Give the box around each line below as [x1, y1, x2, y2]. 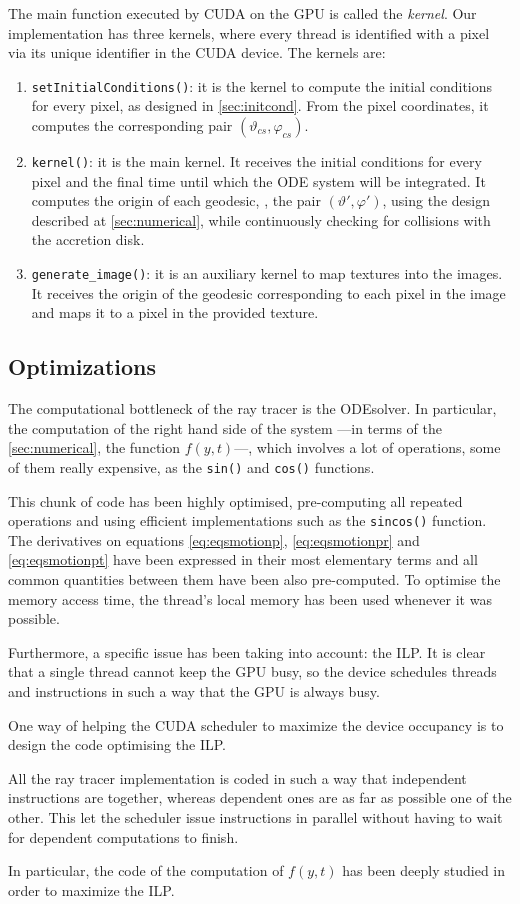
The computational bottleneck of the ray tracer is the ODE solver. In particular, [8, 398, 497, 419]
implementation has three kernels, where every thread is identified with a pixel [8, 22, 490, 43]
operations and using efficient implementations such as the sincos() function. [8, 510, 487, 531]
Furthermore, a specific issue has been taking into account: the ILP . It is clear [8, 641, 486, 662]
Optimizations [8, 351, 157, 382]
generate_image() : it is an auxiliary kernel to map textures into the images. [31, 263, 503, 284]
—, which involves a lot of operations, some [234, 437, 501, 458]
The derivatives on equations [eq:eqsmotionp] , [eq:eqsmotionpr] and [8, 529, 420, 550]
